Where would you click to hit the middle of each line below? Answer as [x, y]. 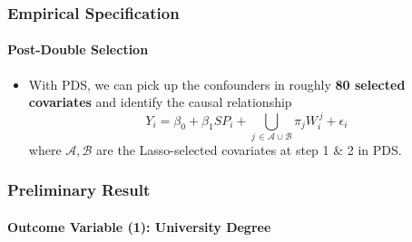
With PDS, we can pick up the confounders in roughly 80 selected [217, 84]
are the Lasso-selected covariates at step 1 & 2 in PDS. [249, 149]
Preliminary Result [79, 190]
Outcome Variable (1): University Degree [139, 227]
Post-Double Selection [78, 49]
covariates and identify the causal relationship [160, 102]
